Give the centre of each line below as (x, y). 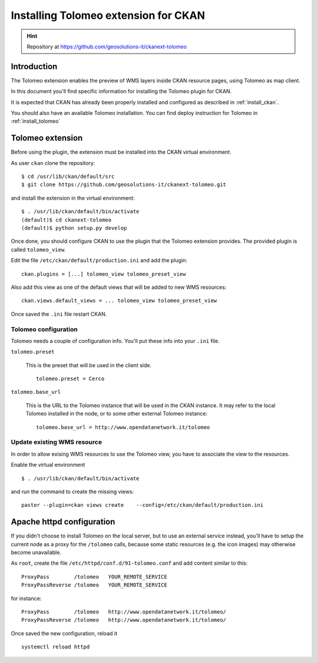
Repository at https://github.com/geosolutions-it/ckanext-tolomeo (107, 47)
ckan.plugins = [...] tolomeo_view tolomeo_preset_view (104, 274)
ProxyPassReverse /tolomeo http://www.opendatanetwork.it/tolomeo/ (124, 620)
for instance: (26, 598)
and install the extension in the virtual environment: (73, 198)
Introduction (34, 66)
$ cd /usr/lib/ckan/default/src (68, 177)
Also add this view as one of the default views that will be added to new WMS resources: (119, 287)
